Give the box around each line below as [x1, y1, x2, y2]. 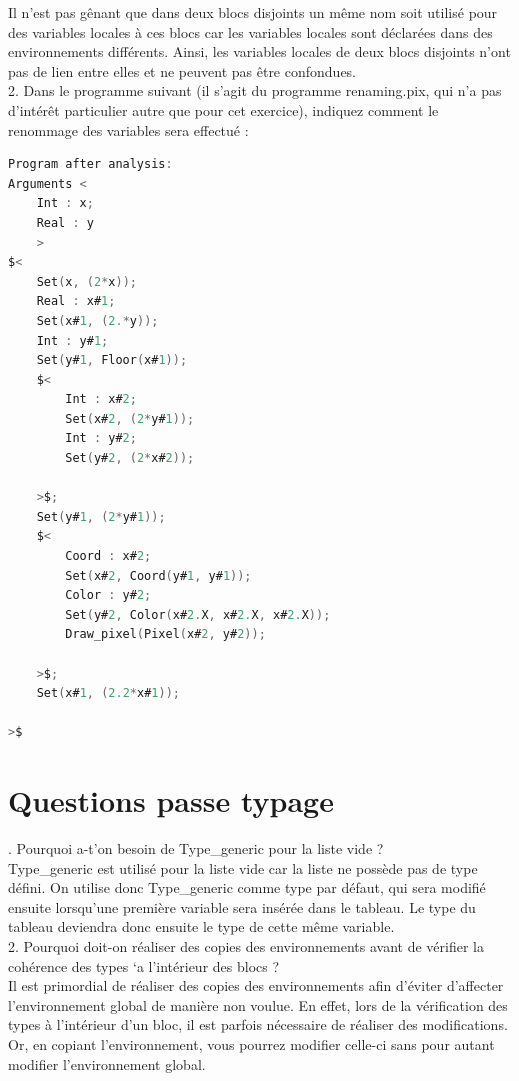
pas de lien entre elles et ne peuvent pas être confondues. [8, 60, 357, 81]
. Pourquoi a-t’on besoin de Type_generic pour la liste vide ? [8, 838, 384, 859]
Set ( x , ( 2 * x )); [36, 274, 137, 289]
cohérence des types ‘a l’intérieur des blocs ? [8, 955, 280, 976]
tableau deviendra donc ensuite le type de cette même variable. [8, 916, 395, 937]
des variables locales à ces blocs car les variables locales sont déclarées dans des [8, 21, 493, 42]
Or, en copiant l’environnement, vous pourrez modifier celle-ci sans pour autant [8, 1034, 495, 1055]
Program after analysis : [8, 157, 173, 172]
